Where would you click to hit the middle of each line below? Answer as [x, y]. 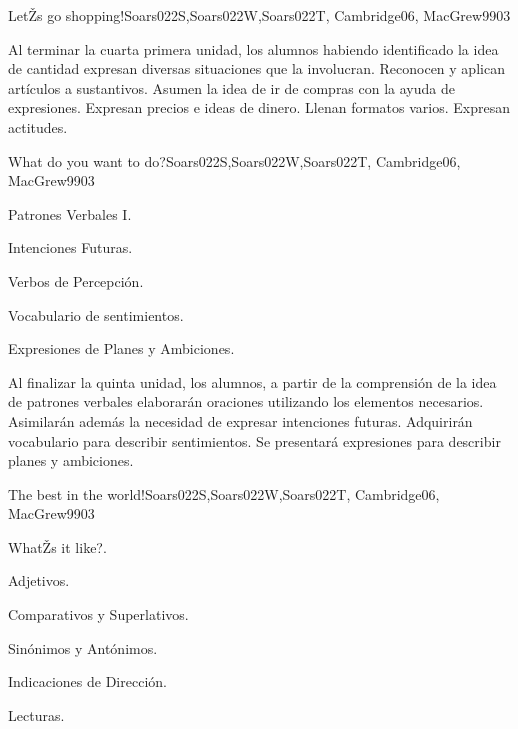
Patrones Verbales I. [70, 213]
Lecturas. [36, 714]
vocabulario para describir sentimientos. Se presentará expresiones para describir [254, 440]
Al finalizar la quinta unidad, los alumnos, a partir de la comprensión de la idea [252, 381]
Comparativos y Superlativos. [98, 614]
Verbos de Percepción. [76, 280]
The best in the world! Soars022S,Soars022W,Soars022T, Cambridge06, [224, 493]
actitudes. [38, 126]
